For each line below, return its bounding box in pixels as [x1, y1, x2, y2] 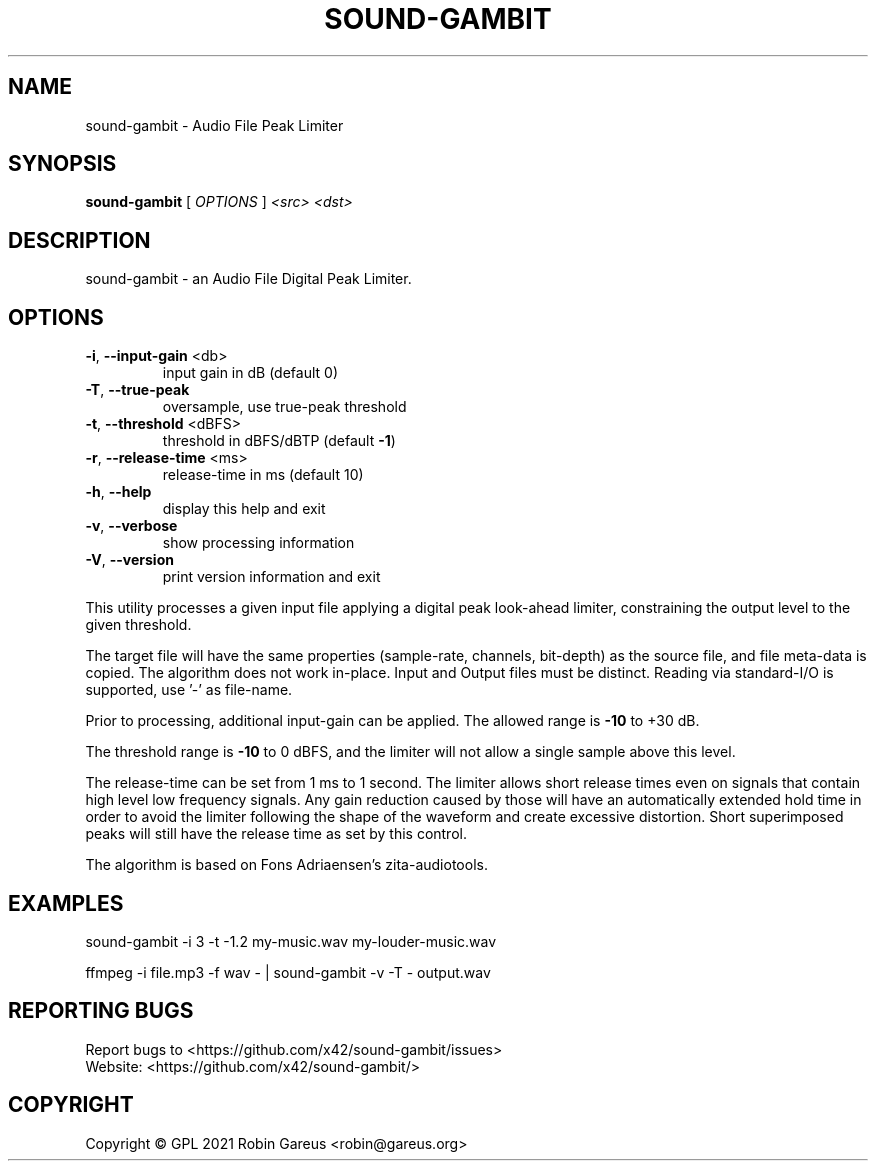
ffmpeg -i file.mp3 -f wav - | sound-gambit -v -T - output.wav [85, 963, 491, 981]
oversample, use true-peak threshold [162, 398, 407, 416]
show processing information [162, 534, 355, 552]
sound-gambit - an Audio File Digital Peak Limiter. [85, 270, 412, 288]
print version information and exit [162, 568, 381, 586]
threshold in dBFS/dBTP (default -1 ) [162, 432, 396, 450]
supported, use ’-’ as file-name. [85, 681, 293, 699]
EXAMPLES [8, 890, 124, 916]
